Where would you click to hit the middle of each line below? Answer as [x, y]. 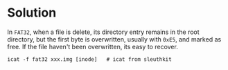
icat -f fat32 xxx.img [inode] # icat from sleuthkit [89, 59]
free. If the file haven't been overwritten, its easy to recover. [93, 46]
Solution [32, 13]
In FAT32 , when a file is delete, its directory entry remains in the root [103, 32]
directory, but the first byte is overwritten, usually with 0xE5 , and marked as [114, 39]
